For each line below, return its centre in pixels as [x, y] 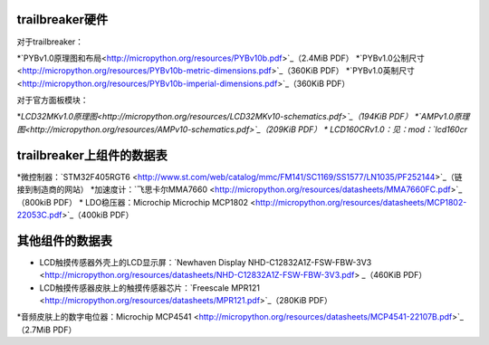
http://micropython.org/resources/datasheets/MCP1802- [361, 202]
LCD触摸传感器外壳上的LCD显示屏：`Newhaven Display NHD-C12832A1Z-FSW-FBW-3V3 [206, 262]
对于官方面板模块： [53, 101]
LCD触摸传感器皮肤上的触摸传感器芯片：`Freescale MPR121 [149, 287]
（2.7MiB [34, 330]
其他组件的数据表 [64, 240]
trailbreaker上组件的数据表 [92, 155]
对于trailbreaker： [50, 42]
